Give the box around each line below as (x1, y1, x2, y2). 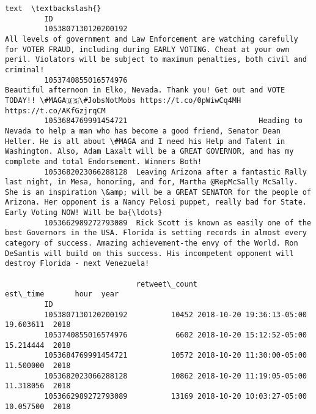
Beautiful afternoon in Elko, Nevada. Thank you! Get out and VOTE (5, 86, 285, 95)
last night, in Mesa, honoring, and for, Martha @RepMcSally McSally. (5, 178, 298, 187)
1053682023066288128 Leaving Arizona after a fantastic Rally (44, 167, 307, 176)
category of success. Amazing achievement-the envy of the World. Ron (5, 239, 298, 248)
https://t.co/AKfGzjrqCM (5, 106, 106, 115)
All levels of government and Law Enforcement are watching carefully (5, 34, 298, 43)
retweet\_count (136, 279, 197, 288)
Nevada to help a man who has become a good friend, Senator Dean (5, 126, 281, 135)
